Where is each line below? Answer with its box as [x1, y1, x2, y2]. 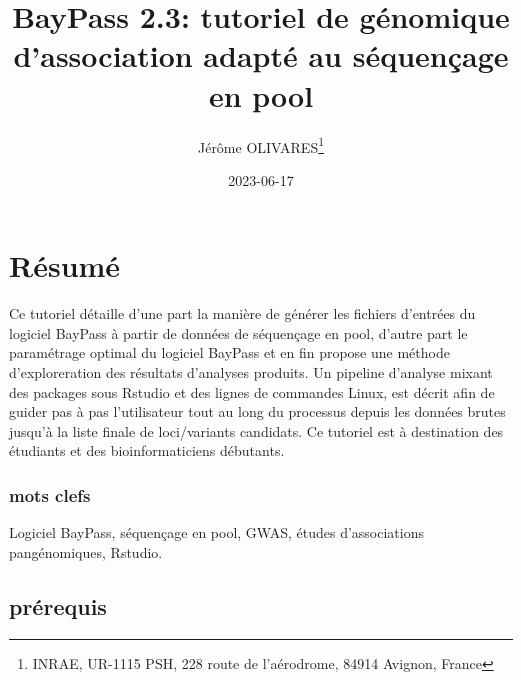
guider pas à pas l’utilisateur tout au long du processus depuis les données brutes [9, 401, 506, 422]
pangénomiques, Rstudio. [9, 541, 163, 562]
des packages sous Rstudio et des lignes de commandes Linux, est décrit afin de [9, 381, 495, 402]
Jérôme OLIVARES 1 [197, 133, 325, 157]
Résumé [9, 245, 121, 286]
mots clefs [9, 482, 91, 507]
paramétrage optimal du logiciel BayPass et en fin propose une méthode [9, 342, 450, 363]
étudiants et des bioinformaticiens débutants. [9, 440, 285, 461]
